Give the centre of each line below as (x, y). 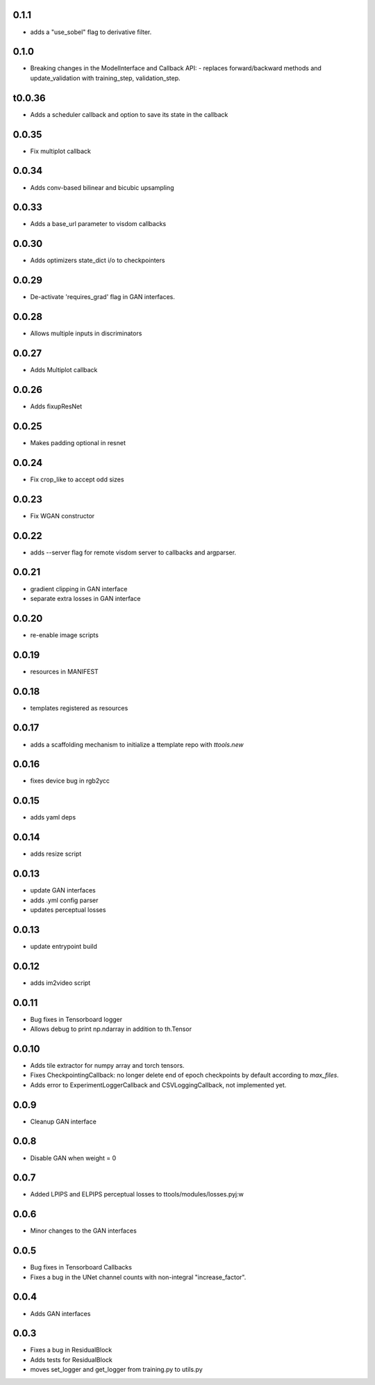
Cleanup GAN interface (63, 1121)
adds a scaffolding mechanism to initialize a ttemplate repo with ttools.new (137, 744)
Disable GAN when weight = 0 (73, 1158)
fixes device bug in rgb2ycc (70, 781)
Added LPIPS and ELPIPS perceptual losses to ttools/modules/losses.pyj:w (137, 1194)
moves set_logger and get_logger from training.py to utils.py (116, 1370)
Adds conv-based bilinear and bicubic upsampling (102, 187)
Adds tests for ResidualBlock (71, 1359)
